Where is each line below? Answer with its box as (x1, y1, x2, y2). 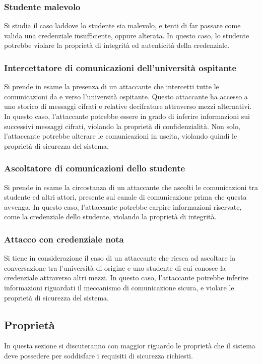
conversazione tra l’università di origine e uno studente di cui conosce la (4, 262, 226, 273)
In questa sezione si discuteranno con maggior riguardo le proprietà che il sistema (4, 340, 255, 351)
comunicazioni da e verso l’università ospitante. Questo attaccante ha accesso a (4, 91, 248, 101)
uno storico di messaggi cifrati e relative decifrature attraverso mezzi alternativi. (4, 101, 252, 111)
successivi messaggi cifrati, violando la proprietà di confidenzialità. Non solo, (4, 120, 240, 131)
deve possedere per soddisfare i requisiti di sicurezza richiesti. (4, 350, 193, 360)
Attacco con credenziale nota (4, 232, 124, 245)
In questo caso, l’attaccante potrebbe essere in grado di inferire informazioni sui (4, 111, 250, 121)
